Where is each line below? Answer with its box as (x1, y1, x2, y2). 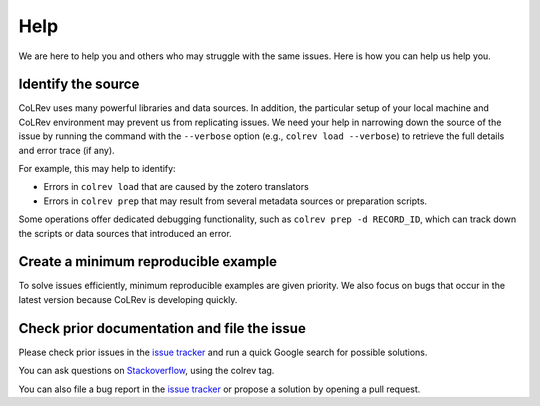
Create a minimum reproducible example (18, 253, 278, 270)
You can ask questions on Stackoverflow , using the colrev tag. (18, 365, 275, 377)
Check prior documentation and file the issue (18, 320, 307, 337)
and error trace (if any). (18, 144, 115, 156)
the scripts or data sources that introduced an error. (18, 227, 232, 239)
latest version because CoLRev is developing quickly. (18, 293, 238, 305)
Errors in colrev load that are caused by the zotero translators (43, 181, 309, 193)
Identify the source (18, 76, 140, 93)
